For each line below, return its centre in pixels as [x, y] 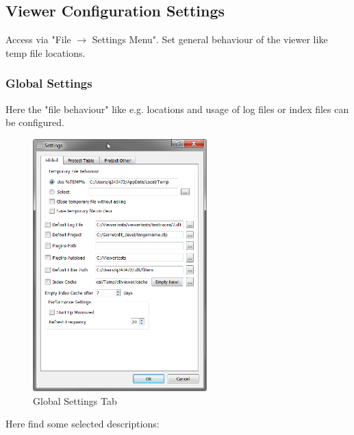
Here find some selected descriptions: [83, 424]
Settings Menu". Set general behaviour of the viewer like [210, 39]
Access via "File [38, 39]
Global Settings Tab [75, 400]
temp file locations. [46, 52]
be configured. [35, 122]
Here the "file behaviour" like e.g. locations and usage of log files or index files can [177, 109]
